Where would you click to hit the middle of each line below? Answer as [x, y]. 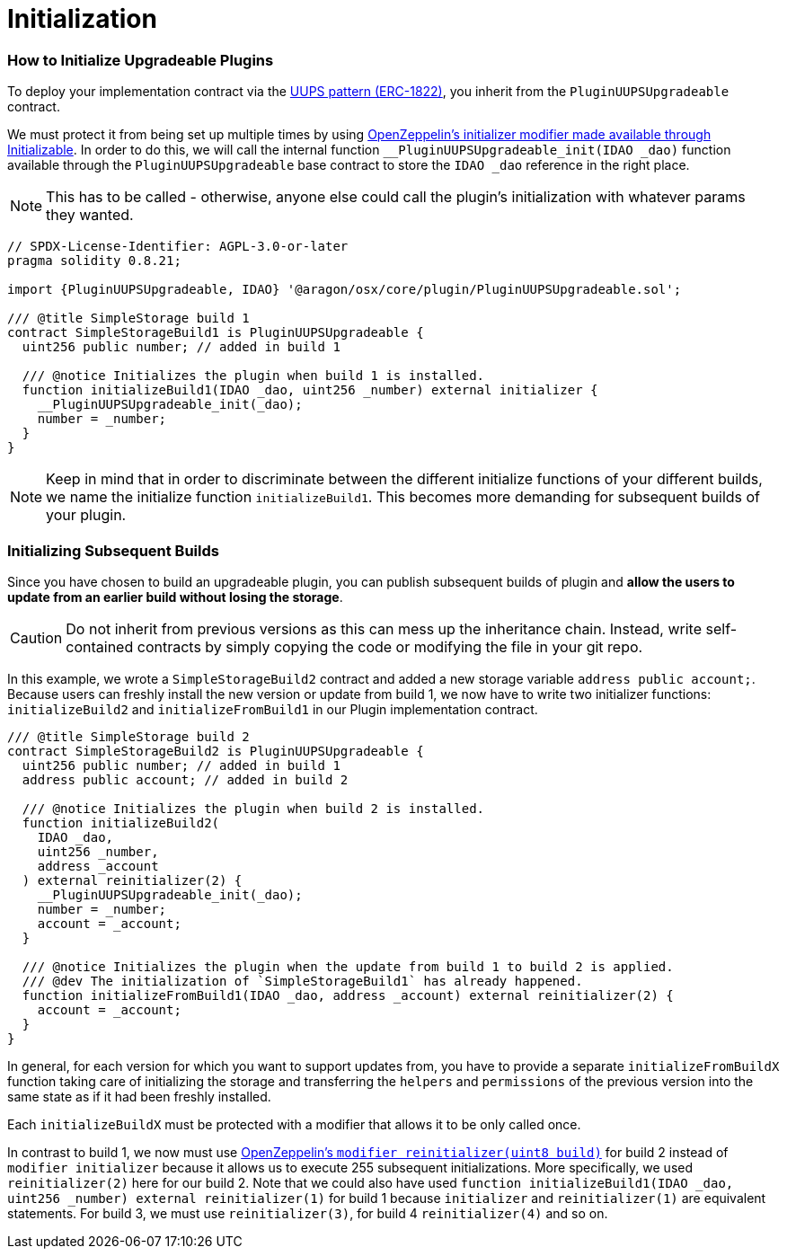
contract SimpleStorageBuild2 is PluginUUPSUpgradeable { [216, 751]
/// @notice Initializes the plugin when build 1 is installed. [253, 376]
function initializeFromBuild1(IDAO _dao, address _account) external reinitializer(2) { [348, 995]
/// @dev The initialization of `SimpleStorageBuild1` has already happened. [302, 981]
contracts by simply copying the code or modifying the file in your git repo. [390, 646]
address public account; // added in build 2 [185, 779]
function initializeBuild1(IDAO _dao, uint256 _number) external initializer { [310, 390]
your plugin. [86, 515]
